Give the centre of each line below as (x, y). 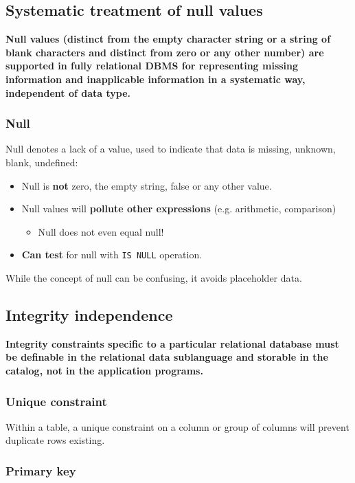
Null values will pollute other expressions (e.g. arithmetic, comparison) (179, 209)
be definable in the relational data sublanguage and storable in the (167, 357)
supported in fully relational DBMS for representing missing (152, 66)
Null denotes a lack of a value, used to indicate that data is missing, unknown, (171, 149)
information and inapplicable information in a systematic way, (156, 79)
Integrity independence (89, 315)
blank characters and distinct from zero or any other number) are (165, 52)
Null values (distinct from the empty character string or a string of (168, 39)
